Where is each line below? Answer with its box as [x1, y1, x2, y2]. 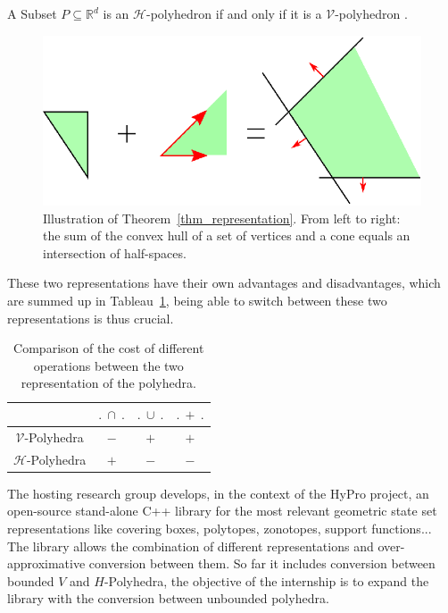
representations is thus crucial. [7, 308, 174, 327]
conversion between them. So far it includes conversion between [88, 554, 436, 573]
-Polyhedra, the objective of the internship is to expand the [104, 571, 429, 590]
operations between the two [33, 356, 184, 374]
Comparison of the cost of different [13, 339, 204, 357]
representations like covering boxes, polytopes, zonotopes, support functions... [7, 519, 432, 538]
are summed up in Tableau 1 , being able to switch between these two [7, 291, 387, 310]
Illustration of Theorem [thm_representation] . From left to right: [43, 208, 401, 227]
